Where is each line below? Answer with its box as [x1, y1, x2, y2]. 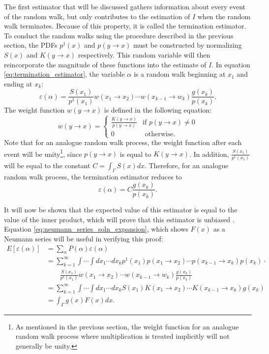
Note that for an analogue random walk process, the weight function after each [4, 137, 242, 147]
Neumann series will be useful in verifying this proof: [4, 233, 163, 243]
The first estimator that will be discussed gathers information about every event [4, 1, 246, 11]
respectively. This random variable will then [78, 49, 210, 59]
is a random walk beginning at [133, 69, 226, 79]
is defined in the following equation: [104, 105, 212, 115]
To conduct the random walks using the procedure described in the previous [4, 30, 234, 40]
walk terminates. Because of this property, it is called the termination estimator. [4, 21, 246, 31]
